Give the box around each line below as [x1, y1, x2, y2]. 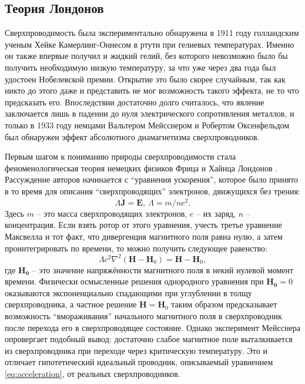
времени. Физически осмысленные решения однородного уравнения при [5, 275, 264, 287]
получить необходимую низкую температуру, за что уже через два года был [5, 61, 276, 73]
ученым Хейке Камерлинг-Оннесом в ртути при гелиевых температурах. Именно [5, 38, 294, 50]
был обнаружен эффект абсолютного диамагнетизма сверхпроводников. [5, 130, 260, 143]
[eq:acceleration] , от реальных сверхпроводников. [5, 367, 180, 379]
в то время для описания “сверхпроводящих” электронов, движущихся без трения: [5, 184, 300, 197]
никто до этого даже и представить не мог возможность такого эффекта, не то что [5, 84, 299, 97]
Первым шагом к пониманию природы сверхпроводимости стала [5, 150, 236, 163]
